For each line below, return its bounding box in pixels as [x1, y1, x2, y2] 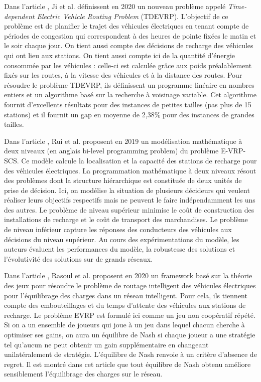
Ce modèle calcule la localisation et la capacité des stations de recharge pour [21, 155, 257, 165]
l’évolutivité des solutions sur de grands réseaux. [4, 253, 153, 264]
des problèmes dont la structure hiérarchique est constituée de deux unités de [4, 175, 242, 185]
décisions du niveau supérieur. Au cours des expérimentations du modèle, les [4, 234, 239, 244]
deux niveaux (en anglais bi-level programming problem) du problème [4, 145, 219, 156]
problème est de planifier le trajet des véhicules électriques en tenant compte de [4, 21, 249, 31]
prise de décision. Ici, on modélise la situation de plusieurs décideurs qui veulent [4, 184, 250, 195]
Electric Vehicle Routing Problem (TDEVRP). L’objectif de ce [37, 11, 228, 21]
